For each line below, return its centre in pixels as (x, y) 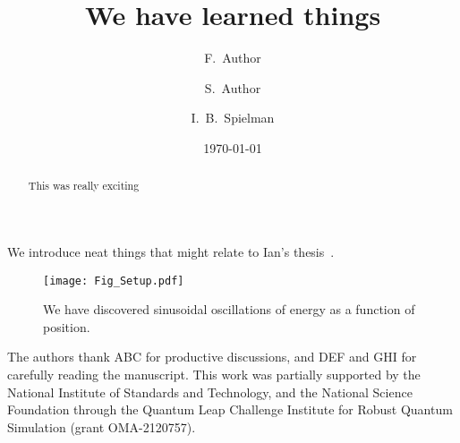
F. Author (233, 58)
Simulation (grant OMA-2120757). (102, 426)
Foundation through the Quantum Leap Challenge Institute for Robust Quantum (230, 409)
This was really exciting (84, 186)
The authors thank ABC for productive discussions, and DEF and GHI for (212, 357)
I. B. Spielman (233, 118)
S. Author (233, 87)
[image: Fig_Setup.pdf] (114, 281)
